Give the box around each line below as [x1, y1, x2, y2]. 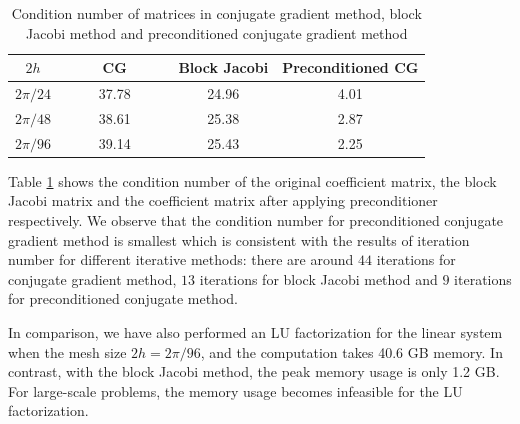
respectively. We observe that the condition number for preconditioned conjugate [8, 210, 504, 230]
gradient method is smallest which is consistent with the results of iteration [8, 229, 470, 250]
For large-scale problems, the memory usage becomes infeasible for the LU [8, 380, 463, 401]
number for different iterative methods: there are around [8, 249, 354, 270]
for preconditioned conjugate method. [8, 288, 238, 309]
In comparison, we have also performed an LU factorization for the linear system [8, 321, 503, 342]
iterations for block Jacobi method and [199, 268, 438, 289]
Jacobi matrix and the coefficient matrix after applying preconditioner [8, 190, 438, 211]
